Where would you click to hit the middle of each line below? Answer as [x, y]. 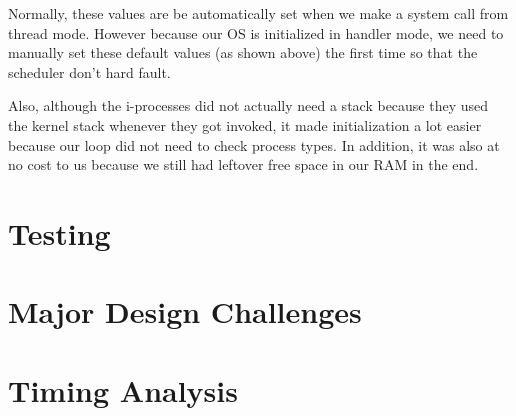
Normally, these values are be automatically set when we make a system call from [258, 13]
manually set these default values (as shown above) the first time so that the [243, 52]
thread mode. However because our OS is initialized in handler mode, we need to [256, 32]
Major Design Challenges [185, 311]
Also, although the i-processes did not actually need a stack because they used [248, 105]
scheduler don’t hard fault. [89, 71]
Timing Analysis [123, 389]
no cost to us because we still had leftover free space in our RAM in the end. [243, 164]
